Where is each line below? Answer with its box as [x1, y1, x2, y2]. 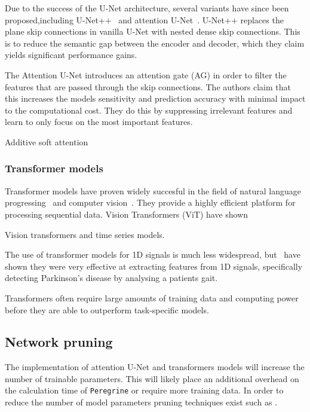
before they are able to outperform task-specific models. [5, 303, 209, 316]
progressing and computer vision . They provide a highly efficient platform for [5, 196, 296, 209]
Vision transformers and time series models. [5, 228, 165, 240]
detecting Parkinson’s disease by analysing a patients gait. [5, 271, 218, 284]
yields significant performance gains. [5, 48, 137, 61]
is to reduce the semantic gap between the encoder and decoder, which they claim [5, 36, 305, 49]
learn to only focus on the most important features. [5, 115, 193, 128]
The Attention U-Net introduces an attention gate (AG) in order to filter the [5, 68, 287, 81]
